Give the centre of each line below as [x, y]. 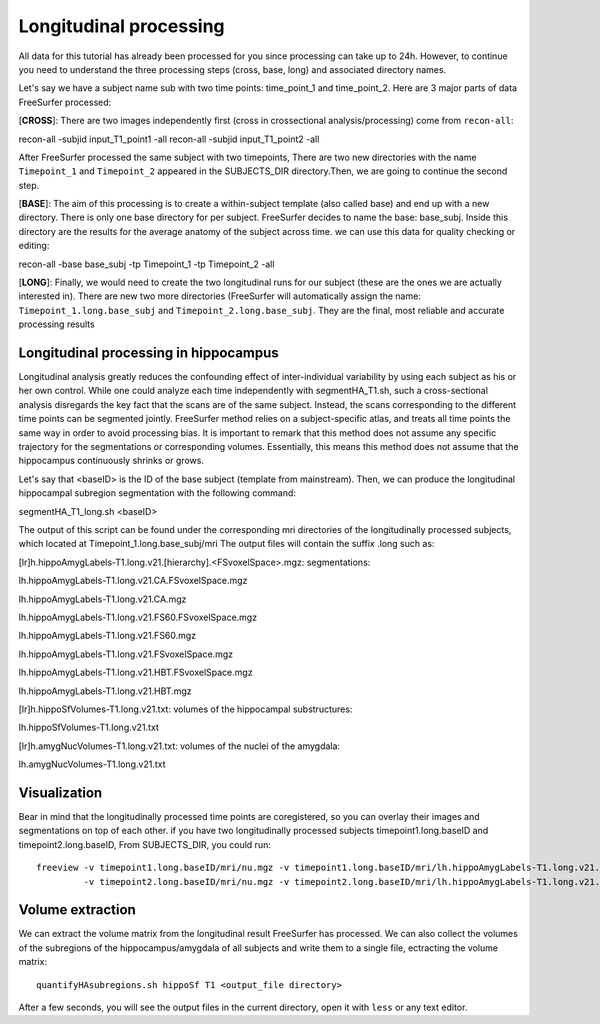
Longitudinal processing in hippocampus [148, 353]
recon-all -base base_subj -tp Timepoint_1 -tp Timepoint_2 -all [146, 264]
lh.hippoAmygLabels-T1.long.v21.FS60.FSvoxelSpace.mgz [138, 617]
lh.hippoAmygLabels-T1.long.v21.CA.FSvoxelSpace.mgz [133, 581]
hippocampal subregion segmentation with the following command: [157, 493]
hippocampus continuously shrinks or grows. [111, 461]
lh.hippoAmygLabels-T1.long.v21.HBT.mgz [105, 691]
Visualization [60, 792]
